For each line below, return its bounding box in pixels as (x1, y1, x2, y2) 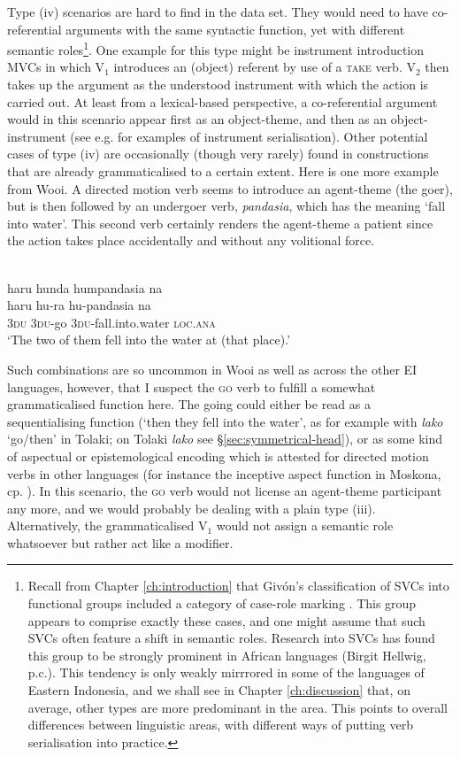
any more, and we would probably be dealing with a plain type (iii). (7, 498, 376, 517)
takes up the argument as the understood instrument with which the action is (7, 75, 429, 94)
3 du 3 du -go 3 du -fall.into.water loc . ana (7, 313, 216, 331)
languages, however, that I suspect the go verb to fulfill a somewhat (7, 377, 376, 396)
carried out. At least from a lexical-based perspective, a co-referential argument (7, 92, 438, 111)
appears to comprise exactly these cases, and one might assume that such (27, 611, 425, 630)
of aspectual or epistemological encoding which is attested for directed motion (7, 446, 429, 465)
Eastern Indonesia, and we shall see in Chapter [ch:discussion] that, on (27, 681, 410, 699)
